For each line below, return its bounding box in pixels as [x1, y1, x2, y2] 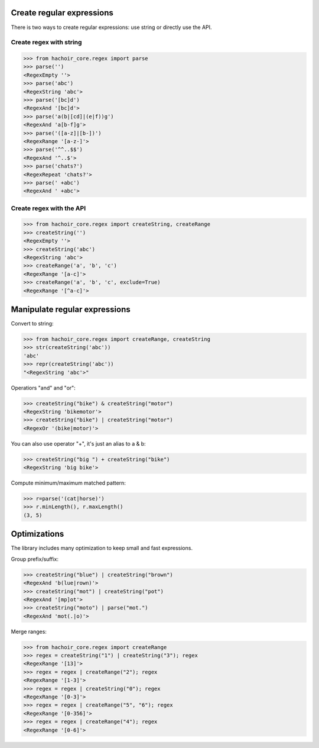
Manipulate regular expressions [11, 304, 131, 314]
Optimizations [11, 529, 64, 539]
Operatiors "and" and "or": [11, 384, 76, 391]
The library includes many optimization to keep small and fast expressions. [11, 544, 193, 552]
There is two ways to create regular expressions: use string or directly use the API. [11, 24, 212, 31]
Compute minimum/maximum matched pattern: [11, 479, 126, 486]
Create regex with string [11, 38, 82, 47]
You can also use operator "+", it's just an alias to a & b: [11, 440, 146, 447]
